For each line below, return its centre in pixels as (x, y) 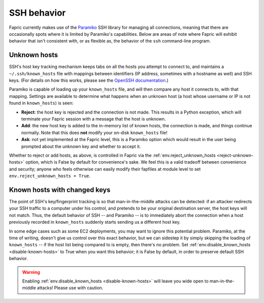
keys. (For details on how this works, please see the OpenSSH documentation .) (89, 80)
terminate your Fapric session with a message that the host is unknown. (94, 119)
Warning (31, 272)
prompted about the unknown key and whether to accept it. (81, 146)
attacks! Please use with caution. (70, 288)
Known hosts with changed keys (60, 190)
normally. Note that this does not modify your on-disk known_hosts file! (94, 133)
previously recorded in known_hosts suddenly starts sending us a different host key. (95, 222)
